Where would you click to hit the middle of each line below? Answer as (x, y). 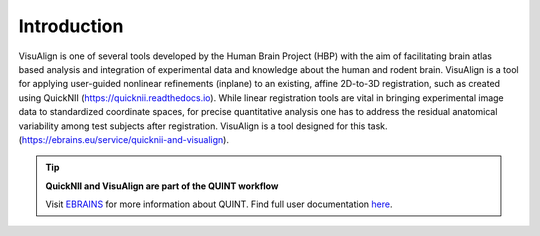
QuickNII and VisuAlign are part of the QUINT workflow (162, 186)
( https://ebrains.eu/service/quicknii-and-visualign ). (124, 139)
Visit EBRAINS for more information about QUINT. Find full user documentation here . (219, 204)
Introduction (71, 26)
